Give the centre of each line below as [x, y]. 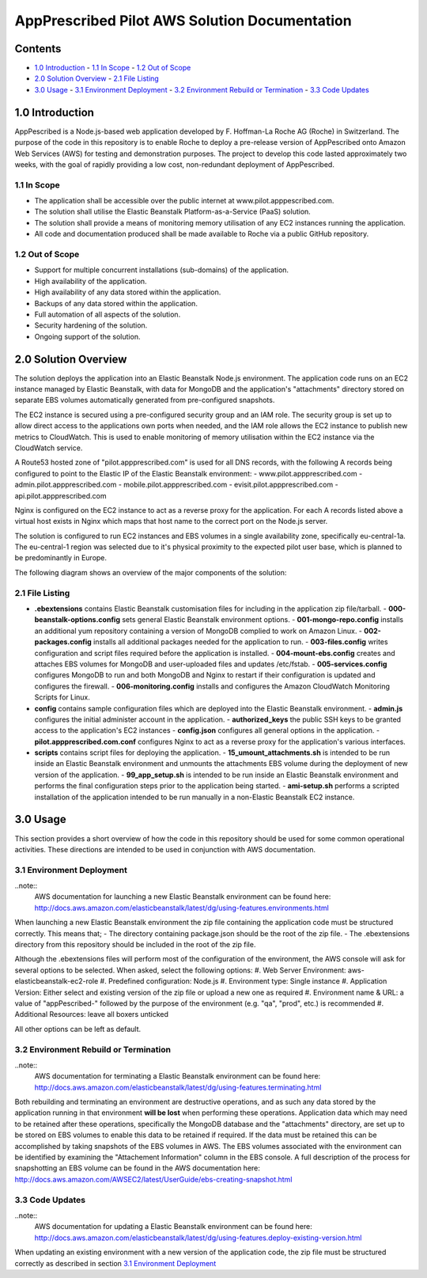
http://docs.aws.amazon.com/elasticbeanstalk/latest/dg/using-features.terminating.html [178, 1087]
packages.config [63, 642]
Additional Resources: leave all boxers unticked [92, 1014]
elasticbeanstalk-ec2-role [57, 981]
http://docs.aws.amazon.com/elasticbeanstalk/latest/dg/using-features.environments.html [182, 908]
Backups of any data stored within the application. [116, 303]
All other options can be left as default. [78, 1029]
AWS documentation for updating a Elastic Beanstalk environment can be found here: [173, 1227]
